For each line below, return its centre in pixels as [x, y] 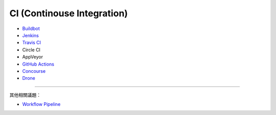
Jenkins [31, 35]
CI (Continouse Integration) [68, 13]
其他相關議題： [25, 95]
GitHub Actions [38, 64]
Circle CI [31, 50]
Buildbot [31, 28]
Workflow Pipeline [41, 104]
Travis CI [31, 43]
